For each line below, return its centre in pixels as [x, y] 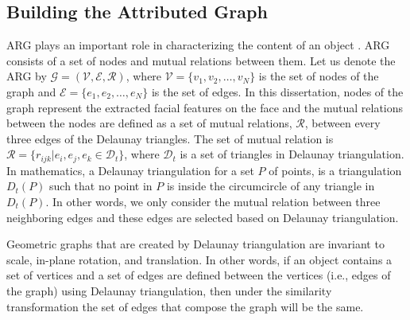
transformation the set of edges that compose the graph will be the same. [185, 306]
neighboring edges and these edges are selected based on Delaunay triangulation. [203, 217]
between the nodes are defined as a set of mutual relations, [149, 123]
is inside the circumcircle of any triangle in [271, 186]
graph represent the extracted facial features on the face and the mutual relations [205, 107]
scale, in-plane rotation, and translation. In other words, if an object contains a [199, 259]
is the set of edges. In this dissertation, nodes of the [277, 91]
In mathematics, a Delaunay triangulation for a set [130, 170]
